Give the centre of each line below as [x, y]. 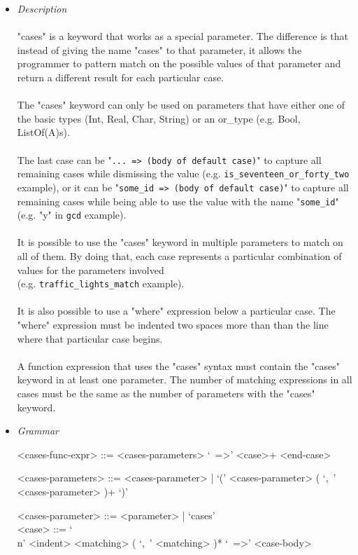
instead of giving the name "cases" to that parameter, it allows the [159, 49]
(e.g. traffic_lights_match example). [101, 283]
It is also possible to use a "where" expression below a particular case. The [176, 311]
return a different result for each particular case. [120, 77]
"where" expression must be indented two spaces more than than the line [173, 325]
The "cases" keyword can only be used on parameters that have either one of [181, 105]
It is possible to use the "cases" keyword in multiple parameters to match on [180, 242]
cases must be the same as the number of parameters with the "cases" [166, 393]
